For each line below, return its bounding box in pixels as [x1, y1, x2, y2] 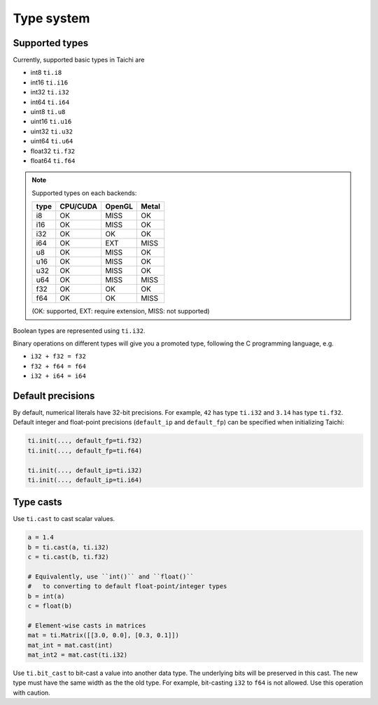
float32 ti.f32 [30, 147, 76, 155]
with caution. [13, 688, 50, 697]
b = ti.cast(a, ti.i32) [27, 543, 110, 551]
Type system [13, 10, 90, 26]
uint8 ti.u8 [30, 108, 66, 116]
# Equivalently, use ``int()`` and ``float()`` [27, 572, 194, 581]
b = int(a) [27, 592, 65, 600]
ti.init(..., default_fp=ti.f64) [27, 446, 143, 455]
